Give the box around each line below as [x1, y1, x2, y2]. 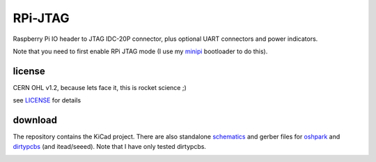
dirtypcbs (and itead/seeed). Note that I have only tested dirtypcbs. [13, 142, 207, 150]
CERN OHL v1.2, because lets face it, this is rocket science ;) [13, 83, 187, 91]
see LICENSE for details [13, 96, 81, 105]
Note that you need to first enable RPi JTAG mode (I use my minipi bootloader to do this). [13, 47, 268, 55]
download [13, 114, 57, 126]
